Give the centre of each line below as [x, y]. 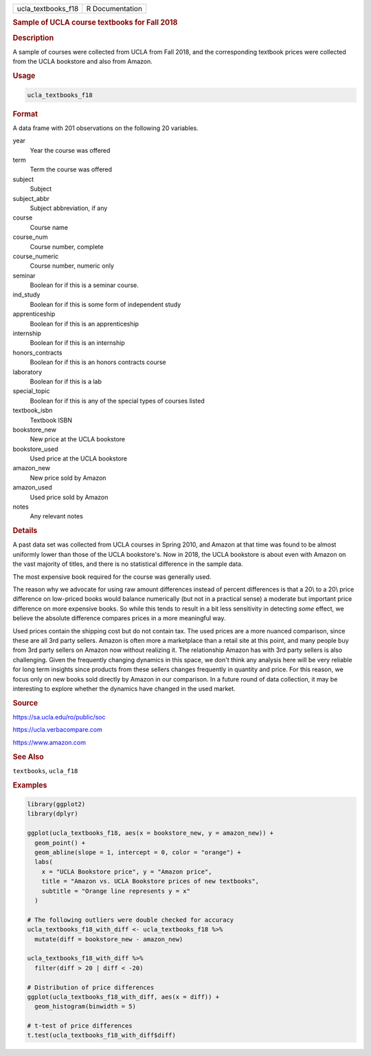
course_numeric [36, 256]
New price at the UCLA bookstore [78, 439]
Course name [49, 227]
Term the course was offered [71, 169]
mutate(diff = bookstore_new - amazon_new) [109, 939]
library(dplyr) [53, 814]
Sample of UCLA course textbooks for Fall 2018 [95, 23]
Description [33, 38]
